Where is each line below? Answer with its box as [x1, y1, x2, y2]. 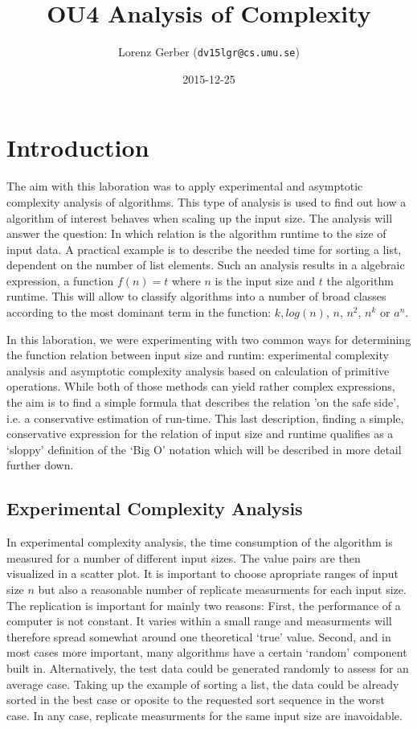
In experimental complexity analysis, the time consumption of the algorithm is [6, 534, 393, 551]
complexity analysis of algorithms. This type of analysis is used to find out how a [6, 193, 407, 210]
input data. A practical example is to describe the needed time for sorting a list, [6, 240, 402, 257]
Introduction [6, 131, 149, 164]
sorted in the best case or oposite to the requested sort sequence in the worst [6, 691, 385, 708]
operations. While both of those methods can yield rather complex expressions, [6, 378, 395, 395]
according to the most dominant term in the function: [6, 304, 272, 321]
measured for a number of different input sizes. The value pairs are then [6, 549, 361, 566]
